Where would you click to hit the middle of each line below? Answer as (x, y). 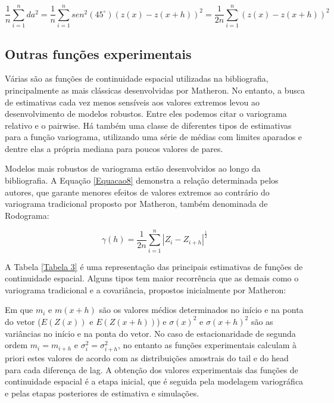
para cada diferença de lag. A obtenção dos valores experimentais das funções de (152, 369)
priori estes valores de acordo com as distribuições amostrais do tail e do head (147, 358)
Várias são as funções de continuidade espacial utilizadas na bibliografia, (137, 78)
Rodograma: (27, 215)
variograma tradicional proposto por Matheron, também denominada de (136, 204)
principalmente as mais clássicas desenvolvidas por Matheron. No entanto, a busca (155, 90)
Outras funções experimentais (98, 53)
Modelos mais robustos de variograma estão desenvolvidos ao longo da (133, 168)
